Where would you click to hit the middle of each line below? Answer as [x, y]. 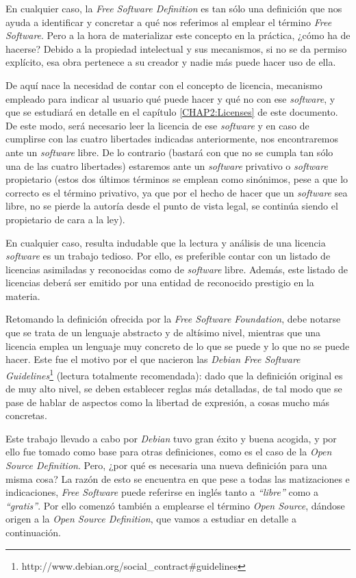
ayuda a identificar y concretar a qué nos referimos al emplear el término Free [169, 22]
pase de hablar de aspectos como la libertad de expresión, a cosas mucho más [168, 402]
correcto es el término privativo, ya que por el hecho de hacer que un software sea [177, 192]
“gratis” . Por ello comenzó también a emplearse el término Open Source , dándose [175, 505]
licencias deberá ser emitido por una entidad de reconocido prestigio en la [160, 282]
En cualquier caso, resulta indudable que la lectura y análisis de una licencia [166, 242]
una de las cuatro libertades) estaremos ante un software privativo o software [167, 165]
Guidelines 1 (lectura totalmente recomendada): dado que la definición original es [174, 374]
